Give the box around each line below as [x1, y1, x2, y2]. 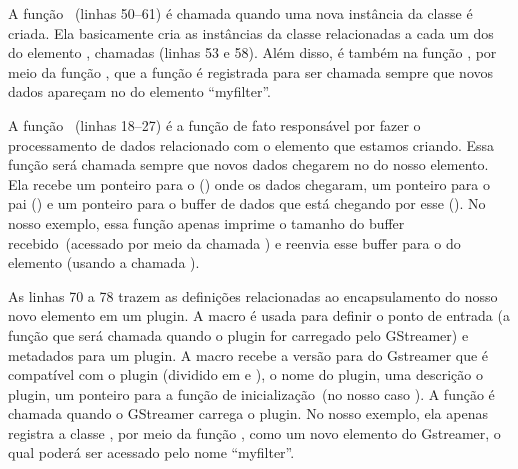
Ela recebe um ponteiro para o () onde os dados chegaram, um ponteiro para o [8, 173, 491, 194]
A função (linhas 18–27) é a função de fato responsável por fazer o [8, 114, 421, 135]
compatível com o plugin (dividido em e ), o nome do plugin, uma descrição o [8, 364, 483, 385]
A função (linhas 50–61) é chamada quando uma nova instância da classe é [8, 3, 473, 23]
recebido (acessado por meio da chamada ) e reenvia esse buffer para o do [8, 232, 461, 253]
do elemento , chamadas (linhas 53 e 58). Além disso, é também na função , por [8, 42, 497, 63]
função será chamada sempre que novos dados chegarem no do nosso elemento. [8, 154, 489, 175]
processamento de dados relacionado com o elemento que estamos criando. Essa [8, 134, 495, 155]
